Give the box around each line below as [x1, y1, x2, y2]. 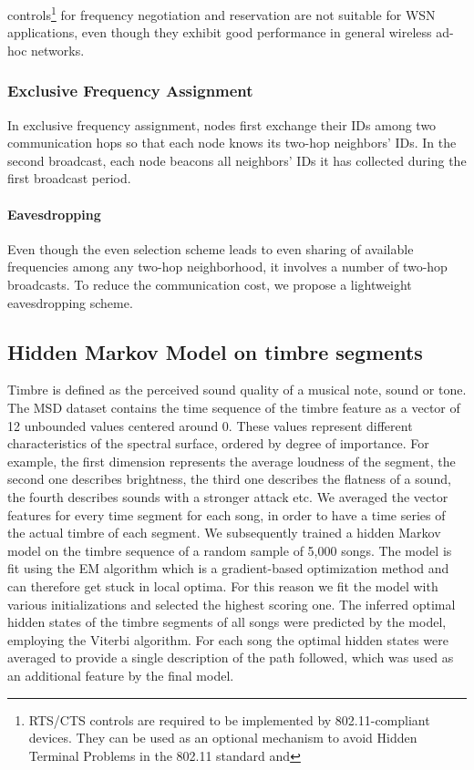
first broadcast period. [7, 169, 131, 188]
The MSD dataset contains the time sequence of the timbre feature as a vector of [7, 398, 460, 416]
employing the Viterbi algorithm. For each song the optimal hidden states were [7, 630, 448, 649]
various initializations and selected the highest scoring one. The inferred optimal [7, 594, 456, 613]
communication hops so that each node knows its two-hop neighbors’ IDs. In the [7, 133, 457, 152]
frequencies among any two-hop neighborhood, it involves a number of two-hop [7, 257, 448, 276]
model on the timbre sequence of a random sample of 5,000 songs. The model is [7, 540, 452, 560]
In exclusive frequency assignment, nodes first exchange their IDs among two [7, 115, 437, 134]
